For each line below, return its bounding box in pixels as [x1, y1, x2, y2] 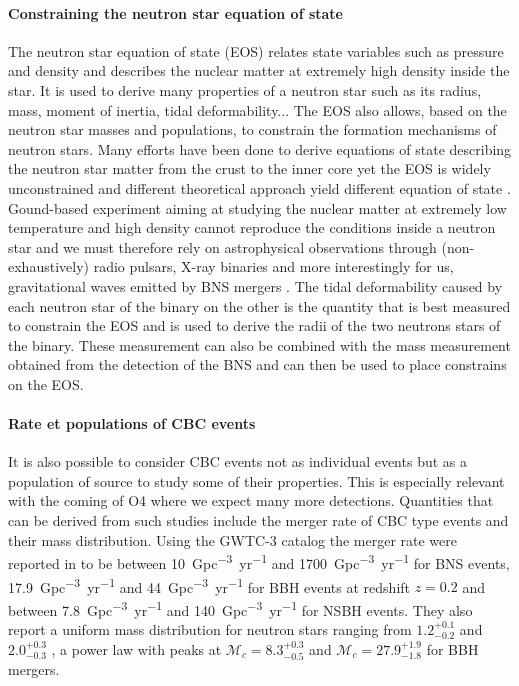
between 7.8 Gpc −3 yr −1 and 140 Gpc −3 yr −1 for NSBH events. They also [8, 596, 473, 620]
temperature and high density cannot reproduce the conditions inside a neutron [8, 217, 496, 238]
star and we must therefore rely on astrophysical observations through [8, 236, 437, 257]
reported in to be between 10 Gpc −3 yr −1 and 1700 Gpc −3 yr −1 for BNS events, [8, 550, 510, 573]
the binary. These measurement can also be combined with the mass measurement [8, 334, 511, 355]
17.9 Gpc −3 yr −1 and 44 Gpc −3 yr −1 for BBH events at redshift [8, 573, 411, 597]
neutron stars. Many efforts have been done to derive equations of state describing [8, 138, 512, 159]
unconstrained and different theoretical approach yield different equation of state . [8, 177, 511, 198]
